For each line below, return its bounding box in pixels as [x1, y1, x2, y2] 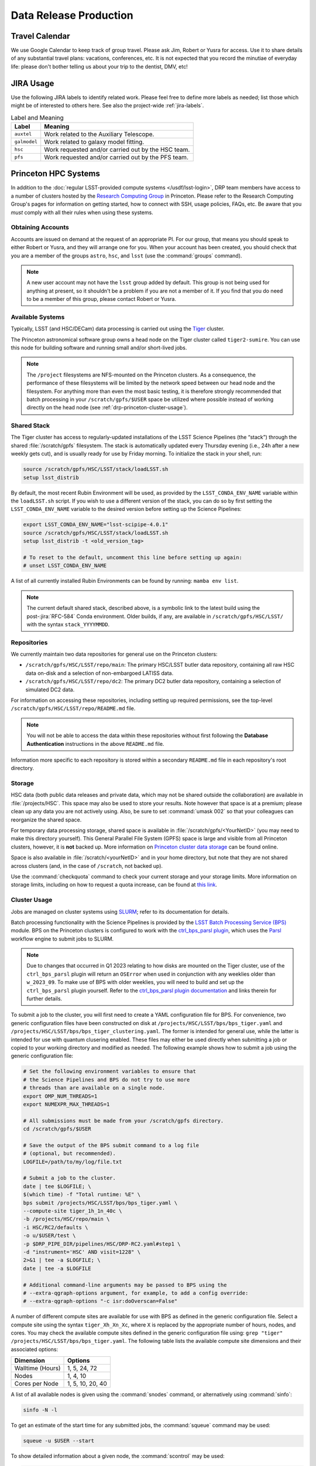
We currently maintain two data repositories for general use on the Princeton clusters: [11, 651, 218, 658]
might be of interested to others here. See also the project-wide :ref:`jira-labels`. [11, 102, 204, 109]
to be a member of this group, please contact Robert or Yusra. [26, 296, 177, 303]
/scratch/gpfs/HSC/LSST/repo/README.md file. [11, 705, 136, 712]
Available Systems [11, 313, 65, 321]
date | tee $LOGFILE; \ [23, 1183, 92, 1190]
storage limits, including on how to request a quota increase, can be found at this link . [11, 881, 218, 888]
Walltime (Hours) [14, 1364, 61, 1372]
